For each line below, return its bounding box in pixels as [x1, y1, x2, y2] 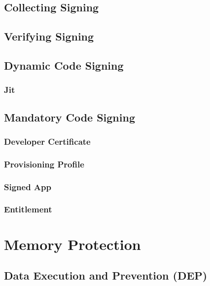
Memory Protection [4, 234, 141, 254]
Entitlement [4, 203, 52, 215]
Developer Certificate [4, 135, 91, 147]
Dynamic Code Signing [4, 57, 124, 73]
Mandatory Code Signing [4, 109, 135, 124]
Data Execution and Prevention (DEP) [4, 268, 208, 283]
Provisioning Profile [4, 158, 84, 170]
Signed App [4, 180, 51, 193]
